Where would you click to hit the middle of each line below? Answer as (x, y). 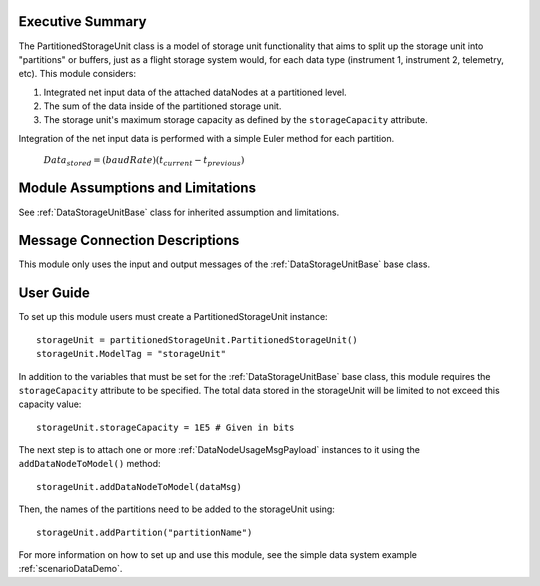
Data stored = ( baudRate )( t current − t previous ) (144, 162)
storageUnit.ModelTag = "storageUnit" (131, 354)
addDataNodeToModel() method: (89, 464)
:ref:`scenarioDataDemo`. (70, 569)
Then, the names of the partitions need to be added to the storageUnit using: (176, 509)
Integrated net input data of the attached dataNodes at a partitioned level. (195, 92)
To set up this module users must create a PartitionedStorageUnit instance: (173, 317)
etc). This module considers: (77, 74)
